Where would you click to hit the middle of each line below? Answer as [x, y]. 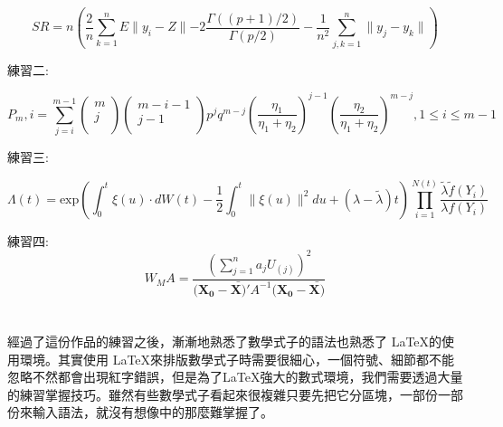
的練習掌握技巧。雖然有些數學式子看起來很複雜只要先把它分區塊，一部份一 [229, 394]
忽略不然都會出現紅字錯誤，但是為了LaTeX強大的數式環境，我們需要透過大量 [235, 377]
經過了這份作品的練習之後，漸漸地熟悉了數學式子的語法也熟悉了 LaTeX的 [225, 341]
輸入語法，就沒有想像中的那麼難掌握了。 [152, 412]
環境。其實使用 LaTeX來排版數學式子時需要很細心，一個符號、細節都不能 [237, 359]
